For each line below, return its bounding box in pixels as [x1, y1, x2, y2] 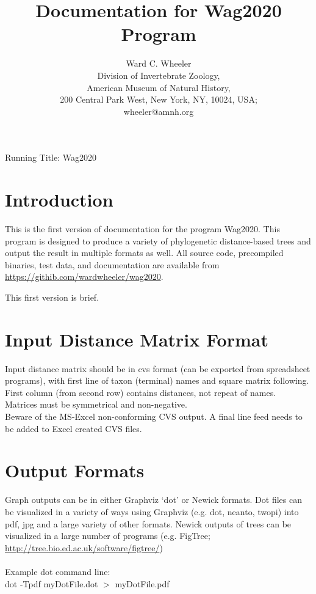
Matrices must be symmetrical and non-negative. [5, 398, 187, 411]
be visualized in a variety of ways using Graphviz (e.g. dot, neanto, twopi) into [5, 505, 299, 518]
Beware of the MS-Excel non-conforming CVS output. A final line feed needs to [5, 410, 303, 423]
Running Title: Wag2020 [5, 151, 96, 164]
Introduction [5, 187, 113, 212]
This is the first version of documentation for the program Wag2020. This [5, 222, 280, 235]
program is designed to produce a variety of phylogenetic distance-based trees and [5, 234, 311, 247]
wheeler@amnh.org [123, 105, 194, 117]
